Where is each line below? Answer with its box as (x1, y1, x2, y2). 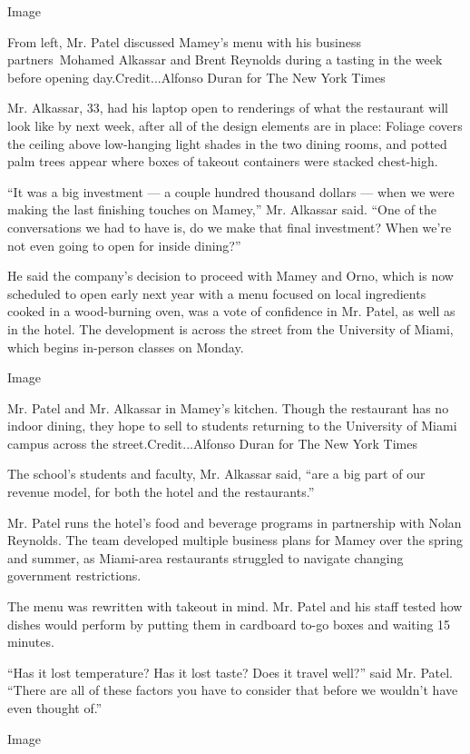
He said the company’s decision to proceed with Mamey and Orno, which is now (7, 266, 454, 285)
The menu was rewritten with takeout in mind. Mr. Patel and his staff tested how (7, 597, 463, 616)
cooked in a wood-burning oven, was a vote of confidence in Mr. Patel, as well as (7, 302, 455, 321)
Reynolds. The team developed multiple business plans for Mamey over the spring (7, 531, 464, 550)
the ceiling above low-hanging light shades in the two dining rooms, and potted (7, 134, 447, 153)
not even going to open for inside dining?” (7, 235, 241, 254)
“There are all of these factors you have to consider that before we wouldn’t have (7, 680, 458, 699)
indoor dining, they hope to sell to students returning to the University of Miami (7, 416, 457, 435)
